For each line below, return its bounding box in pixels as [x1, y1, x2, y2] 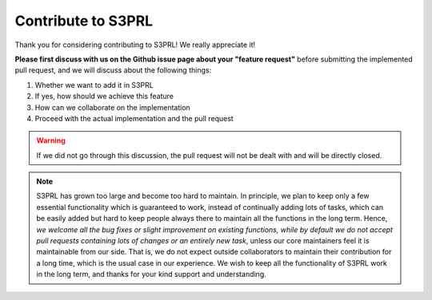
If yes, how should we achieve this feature [34, 92, 174, 101]
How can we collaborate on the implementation [34, 102, 191, 112]
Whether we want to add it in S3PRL [34, 80, 154, 89]
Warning [36, 136, 66, 145]
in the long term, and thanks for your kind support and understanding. [36, 270, 267, 279]
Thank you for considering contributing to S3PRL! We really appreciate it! [14, 40, 256, 49]
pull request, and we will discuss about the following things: [14, 65, 212, 75]
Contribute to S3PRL [14, 12, 154, 30]
